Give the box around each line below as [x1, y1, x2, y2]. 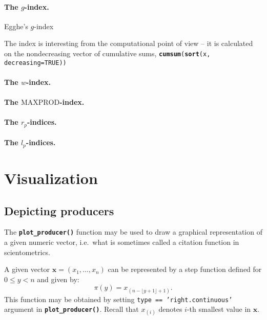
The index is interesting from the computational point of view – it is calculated [4, 38, 253, 49]
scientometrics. [4, 246, 51, 257]
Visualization [4, 167, 98, 188]
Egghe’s [4, 20, 28, 31]
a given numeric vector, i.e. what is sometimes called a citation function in [4, 237, 239, 247]
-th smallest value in [187, 304, 251, 314]
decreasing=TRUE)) [4, 59, 67, 66]
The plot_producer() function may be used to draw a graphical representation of [4, 226, 262, 237]
